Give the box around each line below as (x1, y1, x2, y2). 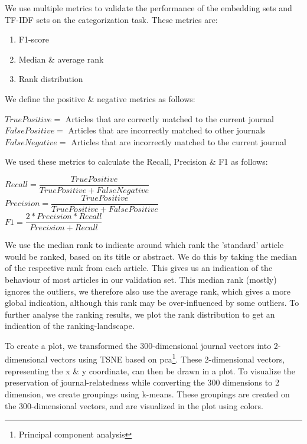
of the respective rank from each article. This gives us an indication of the (5, 262, 273, 274)
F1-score (18, 33, 50, 45)
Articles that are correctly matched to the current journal (65, 112, 274, 125)
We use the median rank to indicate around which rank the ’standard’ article (5, 239, 284, 251)
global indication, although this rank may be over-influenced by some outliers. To (5, 296, 299, 309)
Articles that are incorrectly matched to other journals (68, 124, 266, 136)
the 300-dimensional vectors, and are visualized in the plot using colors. (5, 399, 264, 412)
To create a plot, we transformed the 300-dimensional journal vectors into (5, 339, 272, 351)
